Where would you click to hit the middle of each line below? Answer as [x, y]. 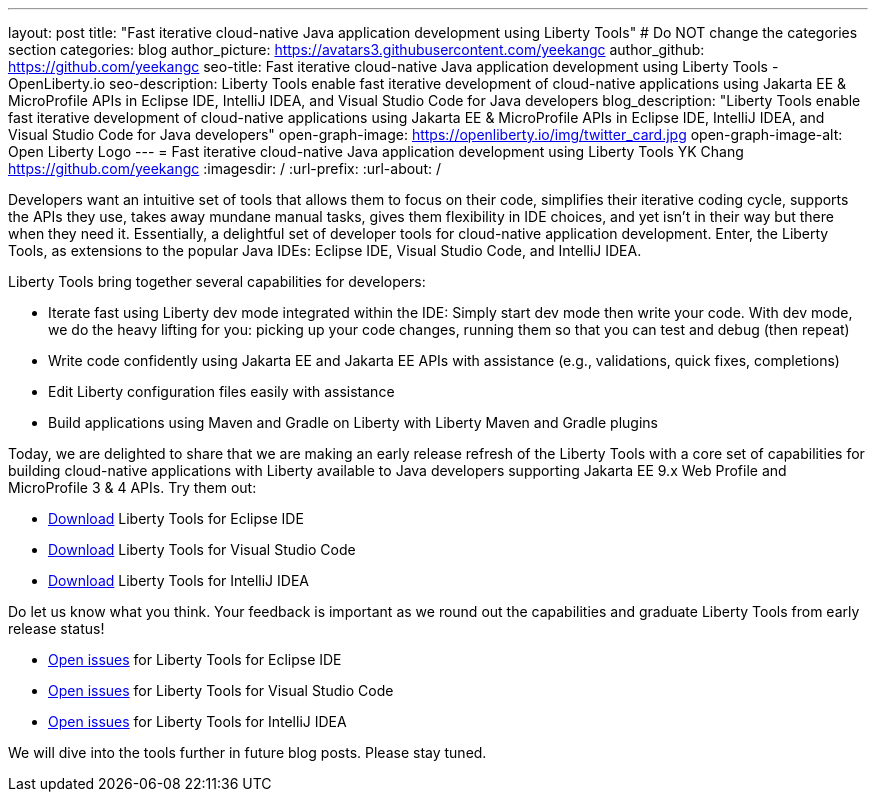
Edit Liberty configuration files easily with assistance [221, 391]
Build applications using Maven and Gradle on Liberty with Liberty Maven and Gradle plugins [353, 422]
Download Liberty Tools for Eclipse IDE [176, 518]
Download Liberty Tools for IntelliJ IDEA [178, 580]
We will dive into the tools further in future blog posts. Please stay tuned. [247, 752]
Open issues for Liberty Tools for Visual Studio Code [221, 690]
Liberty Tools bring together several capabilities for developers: [217, 281]
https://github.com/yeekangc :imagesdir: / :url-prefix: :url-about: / [224, 168]
